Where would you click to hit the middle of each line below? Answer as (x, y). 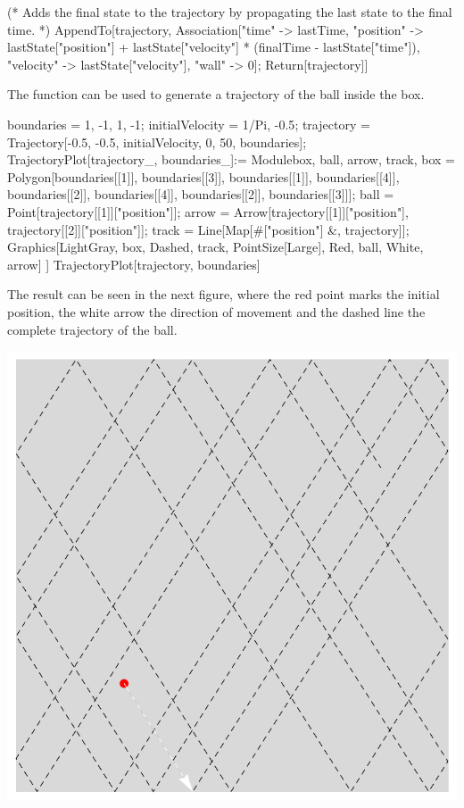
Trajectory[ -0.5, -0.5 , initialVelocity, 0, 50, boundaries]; (157, 142)
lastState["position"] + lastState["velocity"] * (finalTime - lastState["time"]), (214, 47)
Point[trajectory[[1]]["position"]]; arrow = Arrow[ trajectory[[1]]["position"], (208, 211)
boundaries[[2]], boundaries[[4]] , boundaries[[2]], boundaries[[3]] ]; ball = (201, 194)
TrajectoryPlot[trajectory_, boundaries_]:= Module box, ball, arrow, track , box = (231, 159)
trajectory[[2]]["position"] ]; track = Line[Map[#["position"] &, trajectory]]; (208, 229)
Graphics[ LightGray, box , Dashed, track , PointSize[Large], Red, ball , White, (215, 247)
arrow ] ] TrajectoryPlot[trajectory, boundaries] (134, 264)
